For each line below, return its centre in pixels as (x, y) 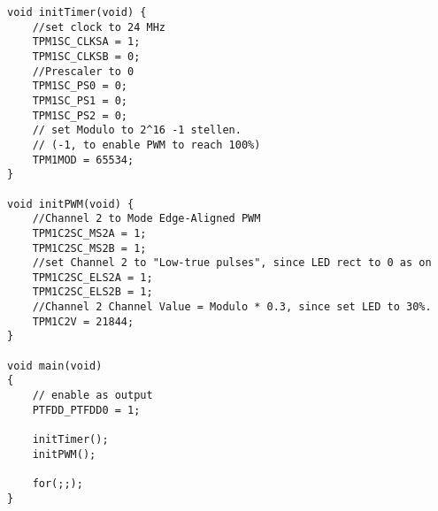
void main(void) (55, 366)
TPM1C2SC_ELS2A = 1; (92, 277)
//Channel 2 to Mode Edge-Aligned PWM (146, 219)
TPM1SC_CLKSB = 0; (86, 56)
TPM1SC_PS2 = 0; (80, 115)
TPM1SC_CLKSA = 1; (86, 42)
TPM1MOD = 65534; (83, 160)
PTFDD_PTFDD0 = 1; (86, 410)
